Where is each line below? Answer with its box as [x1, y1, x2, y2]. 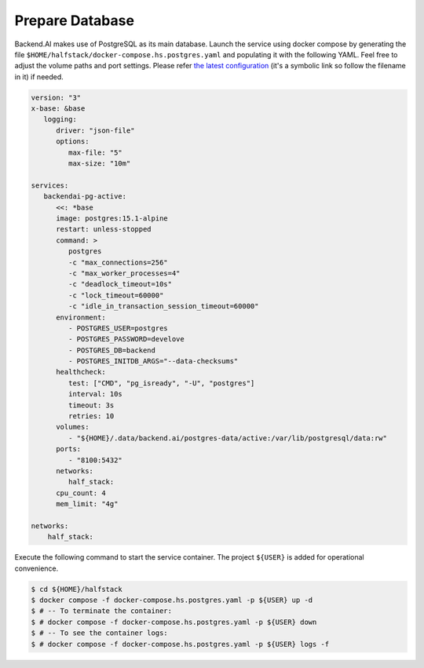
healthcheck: [56, 367, 106, 377]
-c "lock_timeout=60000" [68, 290, 164, 300]
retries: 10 [68, 412, 115, 421]
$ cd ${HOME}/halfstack [31, 585, 123, 593]
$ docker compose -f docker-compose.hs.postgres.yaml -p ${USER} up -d [31, 596, 313, 604]
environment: [56, 312, 106, 322]
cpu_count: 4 [56, 488, 106, 498]
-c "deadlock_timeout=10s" [68, 279, 173, 289]
